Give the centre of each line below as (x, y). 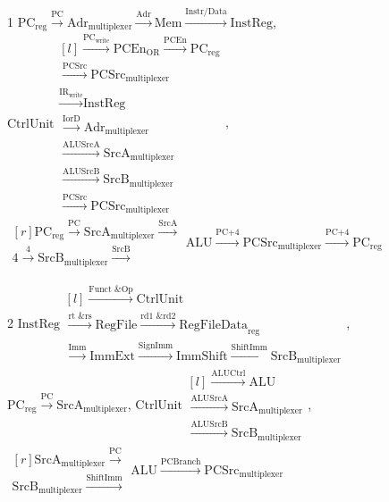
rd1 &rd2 (158, 317)
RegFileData (214, 326)
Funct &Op (111, 289)
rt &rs (80, 317)
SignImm (156, 346)
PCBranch (181, 462)
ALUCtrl (228, 374)
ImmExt (112, 356)
